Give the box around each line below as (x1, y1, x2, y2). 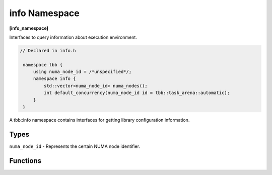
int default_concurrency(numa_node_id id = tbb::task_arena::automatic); (43, 90, 230, 96)
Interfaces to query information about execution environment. (9, 34, 137, 40)
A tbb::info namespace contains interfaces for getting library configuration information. (9, 117, 190, 123)
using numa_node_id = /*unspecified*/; (33, 69, 132, 75)
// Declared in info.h (20, 48, 76, 53)
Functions (9, 156, 42, 165)
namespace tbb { (23, 62, 63, 67)
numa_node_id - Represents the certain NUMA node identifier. (9, 143, 141, 149)
